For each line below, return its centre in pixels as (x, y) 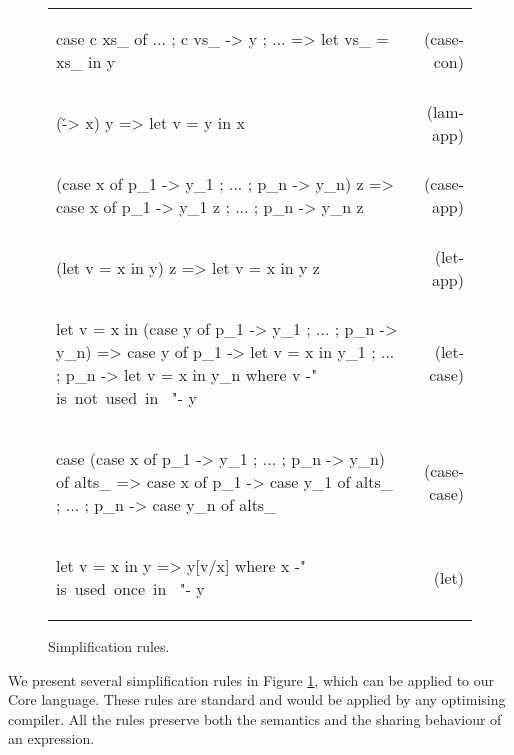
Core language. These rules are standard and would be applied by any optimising (257, 699)
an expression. (51, 738)
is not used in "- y (126, 397)
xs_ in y (86, 61)
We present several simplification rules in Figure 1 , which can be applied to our (251, 679)
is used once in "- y (130, 588)
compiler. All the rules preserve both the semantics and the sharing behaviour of (255, 718)
